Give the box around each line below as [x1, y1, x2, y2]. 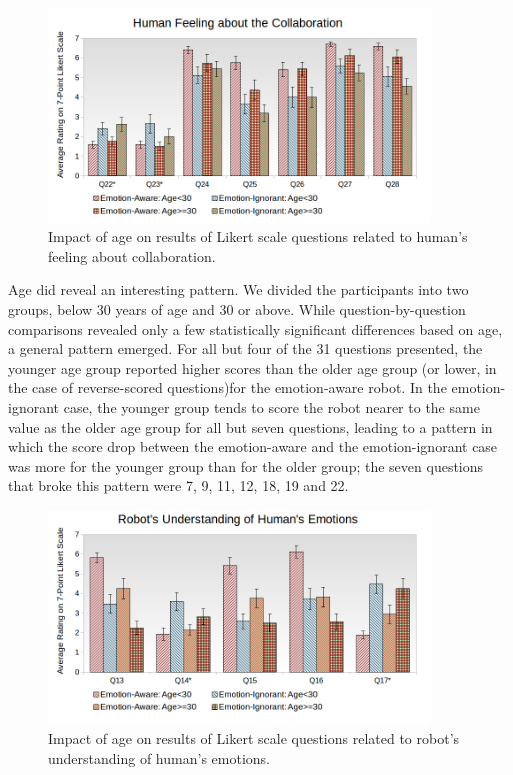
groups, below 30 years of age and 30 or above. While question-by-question [8, 299, 466, 320]
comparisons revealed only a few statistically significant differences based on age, [8, 318, 503, 339]
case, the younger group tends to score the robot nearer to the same [63, 396, 480, 417]
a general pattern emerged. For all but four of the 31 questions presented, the [8, 338, 483, 359]
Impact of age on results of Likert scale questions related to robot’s [48, 728, 460, 749]
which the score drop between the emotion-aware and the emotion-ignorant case [8, 436, 498, 457]
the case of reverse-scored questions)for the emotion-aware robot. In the [8, 377, 447, 398]
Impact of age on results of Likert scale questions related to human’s [48, 226, 468, 247]
